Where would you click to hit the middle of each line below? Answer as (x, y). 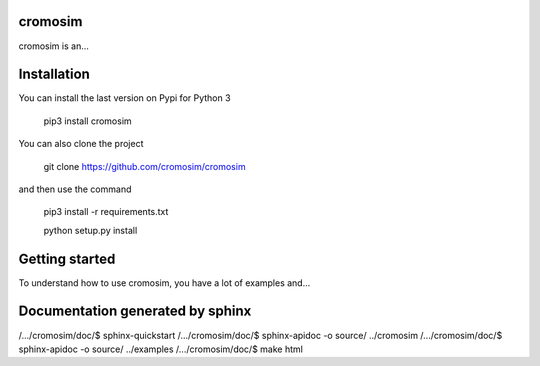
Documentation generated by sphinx (135, 311)
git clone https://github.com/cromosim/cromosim (144, 166)
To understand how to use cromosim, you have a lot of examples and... (164, 282)
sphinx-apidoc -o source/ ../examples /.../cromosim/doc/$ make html (161, 349)
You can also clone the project (81, 144)
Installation (54, 74)
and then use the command (75, 189)
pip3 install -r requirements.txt (106, 212)
